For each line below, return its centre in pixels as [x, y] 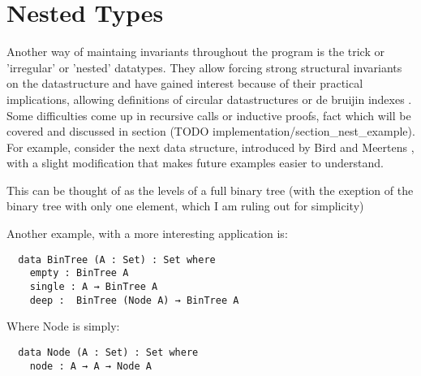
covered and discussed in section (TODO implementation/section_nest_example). [211, 131]
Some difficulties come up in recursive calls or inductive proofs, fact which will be [209, 115]
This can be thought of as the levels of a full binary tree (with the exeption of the [210, 190]
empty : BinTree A [79, 273]
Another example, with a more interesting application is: [147, 233]
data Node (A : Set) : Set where [108, 352]
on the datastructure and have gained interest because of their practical [185, 83]
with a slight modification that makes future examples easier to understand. [195, 163]
